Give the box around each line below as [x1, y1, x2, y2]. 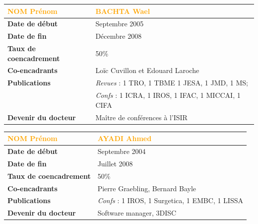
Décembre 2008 [95, 31, 142, 41]
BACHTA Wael [95, 5, 150, 16]
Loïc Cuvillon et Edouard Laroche [95, 65, 199, 75]
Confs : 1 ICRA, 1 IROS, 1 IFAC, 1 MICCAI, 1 [95, 90, 241, 100]
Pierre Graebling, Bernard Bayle [97, 183, 196, 193]
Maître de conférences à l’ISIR [95, 112, 188, 122]
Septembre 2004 [97, 146, 146, 156]
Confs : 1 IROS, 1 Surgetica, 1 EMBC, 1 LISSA [97, 195, 243, 206]
